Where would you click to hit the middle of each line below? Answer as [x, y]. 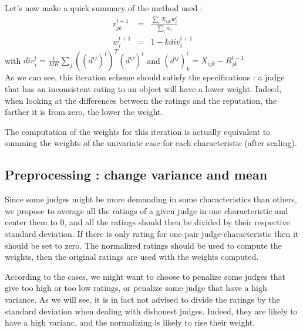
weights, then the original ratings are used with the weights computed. [132, 257]
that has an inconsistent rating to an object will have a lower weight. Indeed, [143, 89]
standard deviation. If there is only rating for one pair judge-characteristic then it [152, 234]
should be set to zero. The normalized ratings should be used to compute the [143, 245]
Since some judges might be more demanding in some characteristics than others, [151, 199]
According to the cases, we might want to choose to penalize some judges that [145, 276]
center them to [31, 222]
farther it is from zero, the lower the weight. [84, 112]
